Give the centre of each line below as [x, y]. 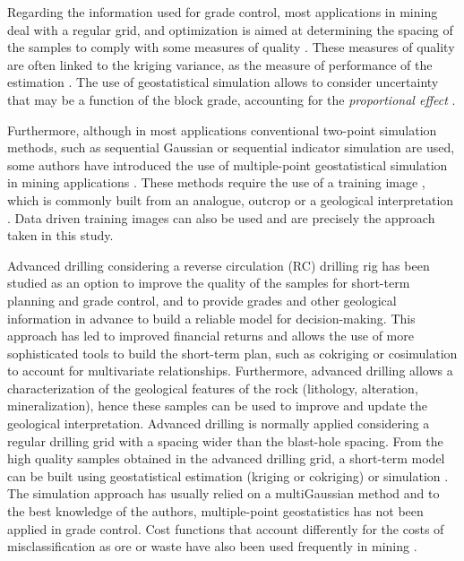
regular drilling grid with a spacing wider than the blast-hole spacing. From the [225, 440]
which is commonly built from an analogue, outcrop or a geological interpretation [231, 199]
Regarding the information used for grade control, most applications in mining [223, 12]
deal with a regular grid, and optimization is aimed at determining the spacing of [230, 29]
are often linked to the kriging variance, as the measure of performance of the [220, 64]
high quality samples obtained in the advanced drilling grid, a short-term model [226, 458]
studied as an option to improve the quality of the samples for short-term [209, 283]
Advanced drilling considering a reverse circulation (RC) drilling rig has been [219, 265]
